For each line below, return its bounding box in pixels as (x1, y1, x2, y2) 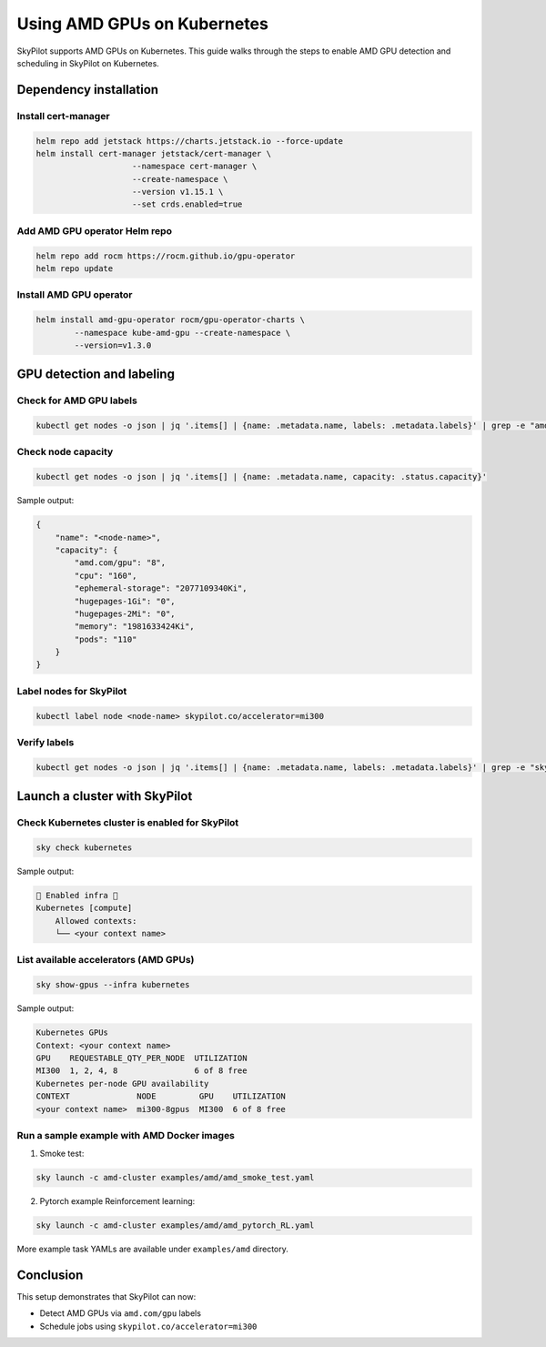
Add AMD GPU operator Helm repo (16, 224, 173, 237)
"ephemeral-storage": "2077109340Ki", (74, 583, 248, 593)
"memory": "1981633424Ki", (74, 622, 195, 632)
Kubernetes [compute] (35, 903, 133, 914)
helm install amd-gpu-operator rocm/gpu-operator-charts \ (35, 315, 305, 325)
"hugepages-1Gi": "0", (74, 596, 177, 606)
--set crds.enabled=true (132, 199, 243, 209)
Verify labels (16, 735, 75, 748)
